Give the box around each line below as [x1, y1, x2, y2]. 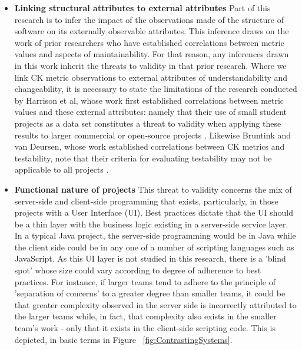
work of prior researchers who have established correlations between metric [14, 36, 284, 48]
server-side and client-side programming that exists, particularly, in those [14, 194, 278, 207]
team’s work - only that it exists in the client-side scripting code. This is [14, 322, 276, 334]
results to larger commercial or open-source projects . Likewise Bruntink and [14, 128, 291, 141]
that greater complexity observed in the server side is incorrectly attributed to [14, 298, 297, 311]
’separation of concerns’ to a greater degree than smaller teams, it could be [14, 287, 286, 299]
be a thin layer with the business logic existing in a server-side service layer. [14, 217, 288, 230]
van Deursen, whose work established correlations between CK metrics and [14, 140, 285, 153]
